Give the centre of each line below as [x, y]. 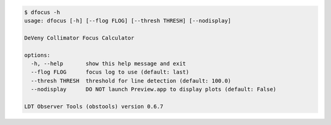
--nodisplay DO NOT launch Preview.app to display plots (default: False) [154, 89]
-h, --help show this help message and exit [108, 63]
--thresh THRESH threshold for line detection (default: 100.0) [131, 81]
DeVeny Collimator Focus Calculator [79, 38]
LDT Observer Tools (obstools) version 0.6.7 [94, 106]
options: [37, 55]
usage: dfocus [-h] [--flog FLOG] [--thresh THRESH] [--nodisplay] [128, 21]
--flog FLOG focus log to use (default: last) [110, 72]
